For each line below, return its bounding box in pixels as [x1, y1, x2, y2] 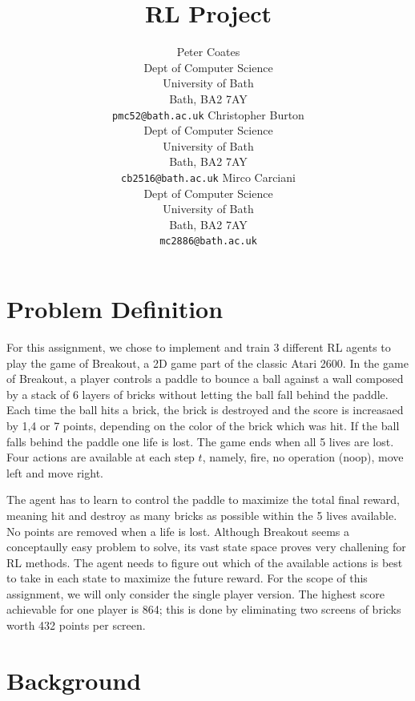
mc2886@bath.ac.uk [159, 236, 257, 248]
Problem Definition [6, 292, 224, 325]
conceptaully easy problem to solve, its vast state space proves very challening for [6, 538, 406, 555]
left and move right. [6, 464, 103, 481]
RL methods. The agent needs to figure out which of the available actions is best [6, 554, 403, 570]
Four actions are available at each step [6, 449, 195, 465]
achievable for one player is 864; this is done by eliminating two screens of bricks [6, 601, 401, 618]
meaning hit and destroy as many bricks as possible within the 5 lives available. [6, 506, 397, 523]
